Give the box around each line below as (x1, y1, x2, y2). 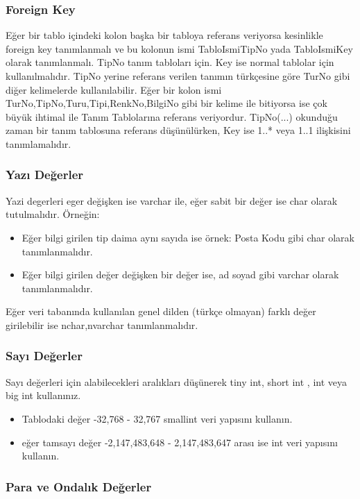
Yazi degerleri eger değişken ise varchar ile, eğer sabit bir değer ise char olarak (6, 193, 338, 208)
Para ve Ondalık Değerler (6, 477, 152, 495)
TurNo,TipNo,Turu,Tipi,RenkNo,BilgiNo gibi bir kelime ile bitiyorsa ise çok (6, 96, 327, 110)
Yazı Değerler (6, 166, 84, 183)
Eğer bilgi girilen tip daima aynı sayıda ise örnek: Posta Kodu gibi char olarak (22, 230, 354, 244)
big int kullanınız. (6, 388, 81, 403)
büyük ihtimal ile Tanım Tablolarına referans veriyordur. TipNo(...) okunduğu (6, 109, 338, 124)
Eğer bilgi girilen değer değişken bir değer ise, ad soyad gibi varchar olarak (22, 267, 339, 282)
